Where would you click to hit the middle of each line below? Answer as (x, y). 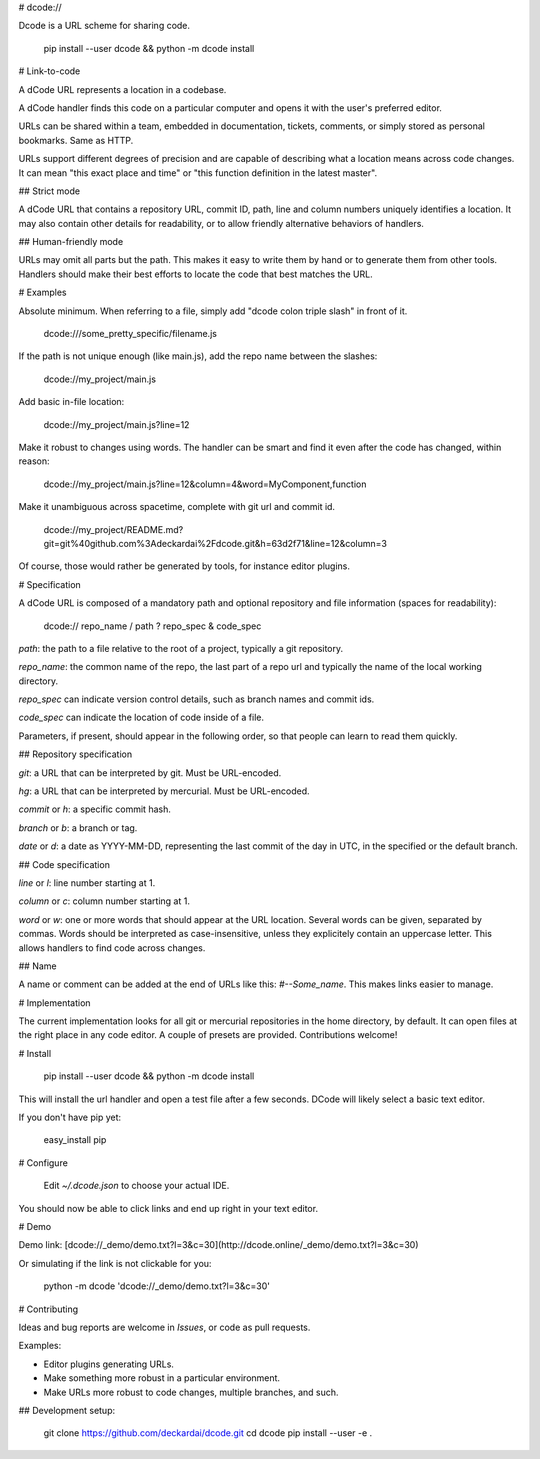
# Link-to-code (49, 71)
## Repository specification (75, 754)
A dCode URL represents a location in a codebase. (122, 89)
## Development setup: (67, 1410)
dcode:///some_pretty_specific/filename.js (130, 334)
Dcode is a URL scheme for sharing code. (104, 26)
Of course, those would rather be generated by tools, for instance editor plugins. (184, 566)
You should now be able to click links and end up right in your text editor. (168, 1208)
